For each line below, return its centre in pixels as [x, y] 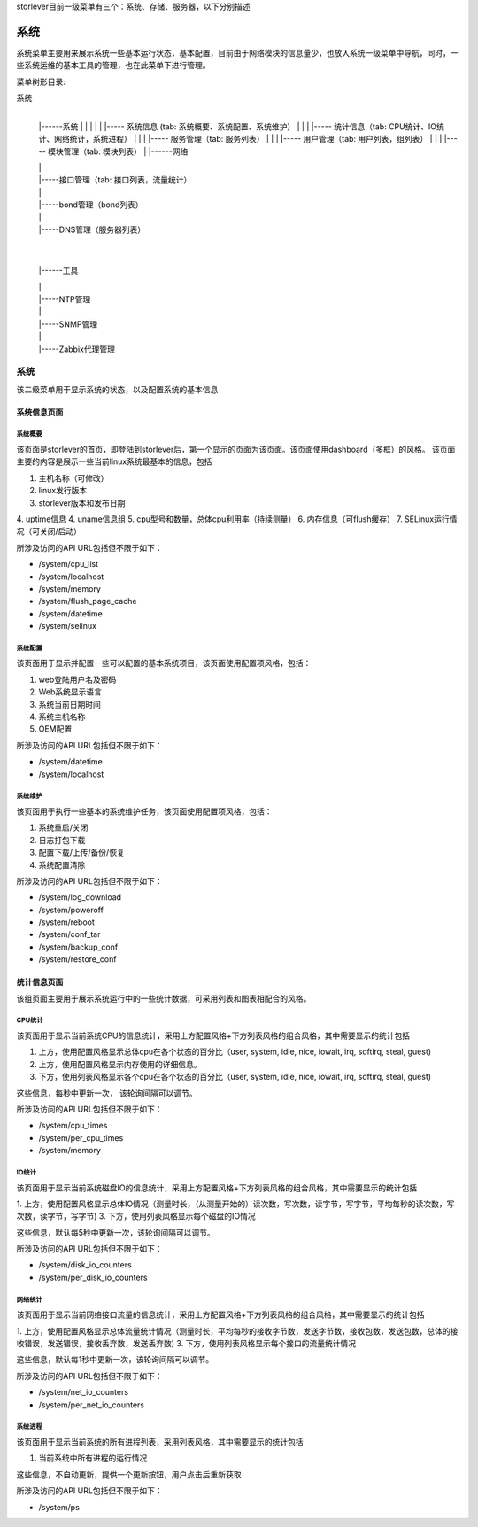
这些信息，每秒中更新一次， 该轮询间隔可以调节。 [107, 1093]
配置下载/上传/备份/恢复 [82, 853]
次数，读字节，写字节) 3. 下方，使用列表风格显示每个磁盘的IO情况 [136, 1216]
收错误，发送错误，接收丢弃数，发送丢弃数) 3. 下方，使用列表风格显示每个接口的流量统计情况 [186, 1344]
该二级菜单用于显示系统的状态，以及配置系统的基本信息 [117, 389]
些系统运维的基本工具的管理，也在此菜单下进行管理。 [113, 66]
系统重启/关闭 [63, 827]
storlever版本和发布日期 [82, 503]
